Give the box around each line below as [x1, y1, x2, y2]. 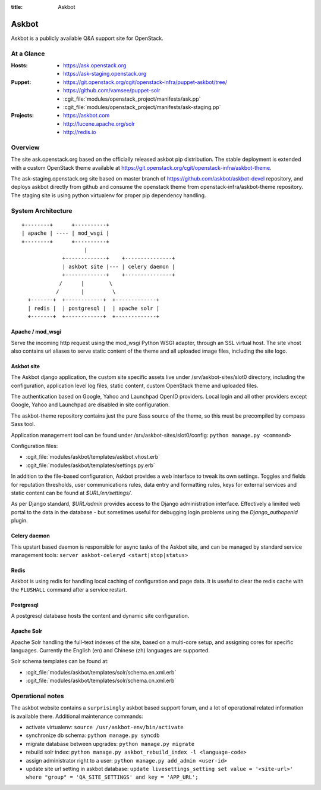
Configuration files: [11, 443, 58, 450]
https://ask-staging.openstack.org [63, 70, 147, 77]
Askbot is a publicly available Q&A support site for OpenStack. [11, 35, 163, 42]
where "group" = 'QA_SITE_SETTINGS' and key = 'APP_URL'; [26, 774, 199, 780]
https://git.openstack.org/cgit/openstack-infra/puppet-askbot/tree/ [63, 78, 228, 86]
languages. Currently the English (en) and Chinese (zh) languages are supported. [11, 646, 210, 654]
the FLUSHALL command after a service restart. [11, 586, 127, 593]
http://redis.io [63, 129, 96, 136]
